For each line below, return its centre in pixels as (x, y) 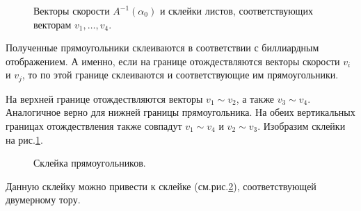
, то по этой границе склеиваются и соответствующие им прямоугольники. (180, 75)
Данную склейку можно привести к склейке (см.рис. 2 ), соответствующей (161, 186)
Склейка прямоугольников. (90, 163)
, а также (255, 98)
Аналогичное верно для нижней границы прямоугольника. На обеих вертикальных (180, 112)
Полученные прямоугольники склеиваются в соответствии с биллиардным (162, 48)
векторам (53, 24)
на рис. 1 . (24, 139)
